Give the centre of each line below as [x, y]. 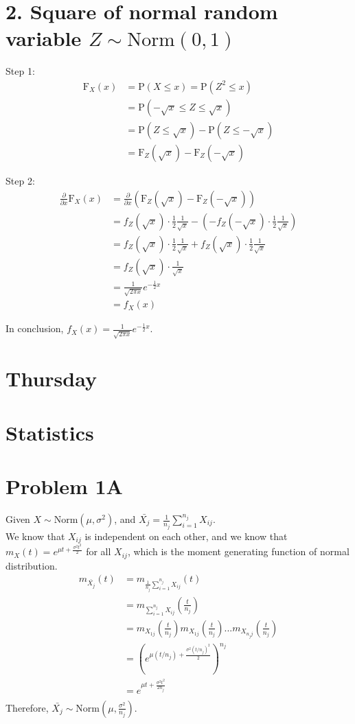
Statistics [50, 432]
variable [44, 38]
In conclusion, [35, 328]
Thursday [51, 378]
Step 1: [20, 71]
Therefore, [27, 707]
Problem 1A [64, 486]
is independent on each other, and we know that [186, 536]
